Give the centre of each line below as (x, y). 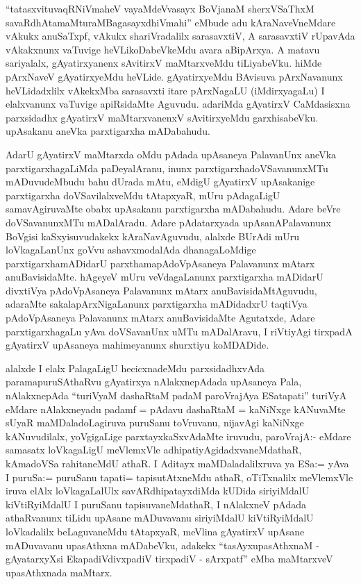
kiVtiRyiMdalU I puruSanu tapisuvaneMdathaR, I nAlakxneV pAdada (156, 504)
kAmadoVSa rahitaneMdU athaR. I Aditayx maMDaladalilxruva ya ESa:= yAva (177, 463)
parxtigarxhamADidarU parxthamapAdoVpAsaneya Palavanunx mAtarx (160, 263)
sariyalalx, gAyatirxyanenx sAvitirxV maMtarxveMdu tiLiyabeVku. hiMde (164, 63)
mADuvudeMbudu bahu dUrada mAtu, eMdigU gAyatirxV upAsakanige (160, 182)
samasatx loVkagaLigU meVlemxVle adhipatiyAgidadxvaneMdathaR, (154, 450)
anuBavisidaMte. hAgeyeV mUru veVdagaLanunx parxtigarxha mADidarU (165, 277)
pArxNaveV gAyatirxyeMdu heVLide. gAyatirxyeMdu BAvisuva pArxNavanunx (174, 76)
